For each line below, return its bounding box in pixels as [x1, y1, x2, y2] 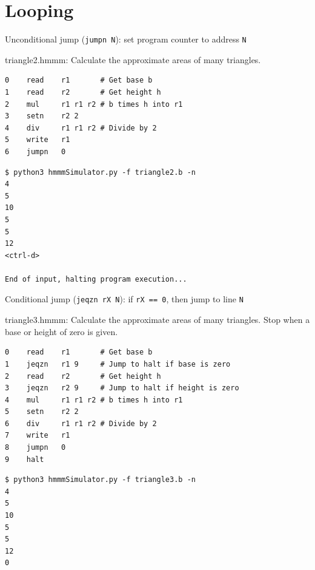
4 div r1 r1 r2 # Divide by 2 [5, 123, 157, 132]
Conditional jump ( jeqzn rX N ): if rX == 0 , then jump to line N [5, 293, 244, 305]
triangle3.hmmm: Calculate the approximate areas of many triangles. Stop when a [5, 313, 310, 326]
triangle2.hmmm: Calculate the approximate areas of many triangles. [5, 53, 261, 66]
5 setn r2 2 [5, 407, 79, 416]
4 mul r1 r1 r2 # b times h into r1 [5, 395, 183, 404]
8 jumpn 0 [5, 443, 66, 452]
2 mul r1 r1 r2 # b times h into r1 [5, 100, 183, 109]
